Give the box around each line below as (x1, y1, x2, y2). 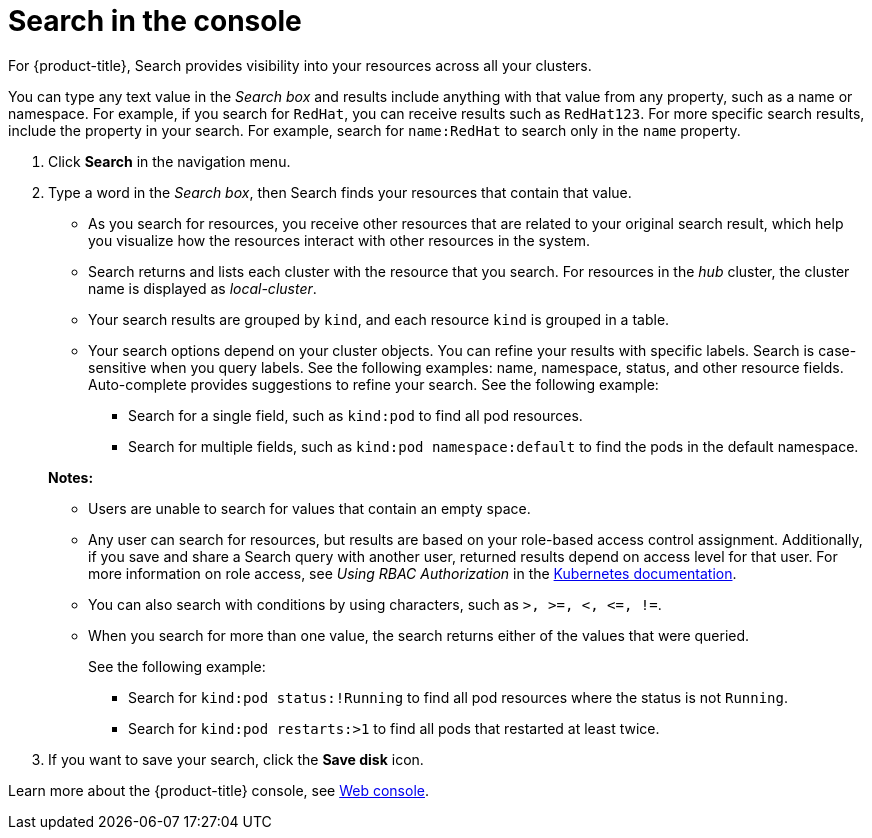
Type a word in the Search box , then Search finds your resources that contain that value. (48, 183, 632, 201)
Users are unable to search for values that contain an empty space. (88, 499, 531, 517)
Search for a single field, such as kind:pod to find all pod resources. (128, 406, 583, 424)
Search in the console (8, 4, 302, 38)
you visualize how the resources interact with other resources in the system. (88, 231, 591, 249)
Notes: (48, 468, 94, 486)
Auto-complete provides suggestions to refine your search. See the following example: (88, 375, 659, 393)
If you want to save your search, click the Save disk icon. (48, 750, 424, 768)
